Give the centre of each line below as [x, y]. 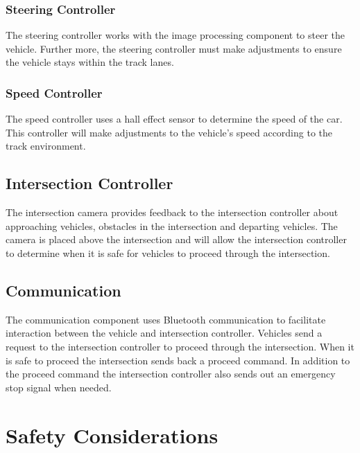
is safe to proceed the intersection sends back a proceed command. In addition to [178, 360]
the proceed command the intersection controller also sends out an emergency [171, 374]
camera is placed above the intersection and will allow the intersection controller [176, 239]
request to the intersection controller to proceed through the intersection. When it [180, 346]
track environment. [46, 146]
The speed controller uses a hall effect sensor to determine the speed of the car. [174, 119]
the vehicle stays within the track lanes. [90, 62]
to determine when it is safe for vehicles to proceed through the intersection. [168, 252]
